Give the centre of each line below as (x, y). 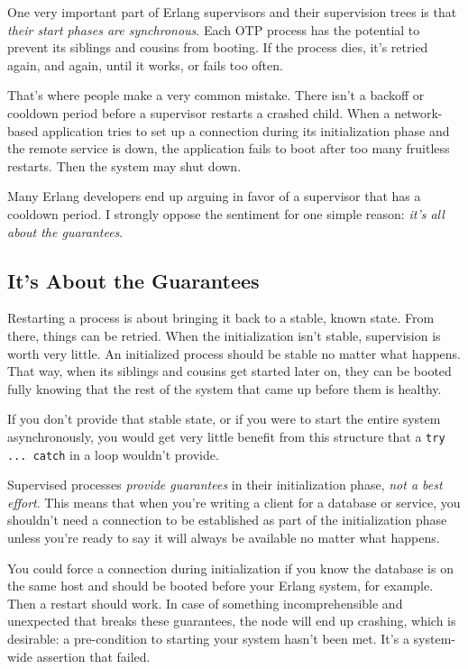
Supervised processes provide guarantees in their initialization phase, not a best (225, 485)
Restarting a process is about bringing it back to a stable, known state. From (221, 318)
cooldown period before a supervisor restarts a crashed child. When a (199, 112)
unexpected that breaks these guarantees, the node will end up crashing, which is (232, 621)
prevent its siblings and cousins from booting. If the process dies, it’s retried (218, 47)
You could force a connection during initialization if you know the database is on (230, 568)
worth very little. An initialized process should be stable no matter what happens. (234, 353)
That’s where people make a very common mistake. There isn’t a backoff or (216, 95)
